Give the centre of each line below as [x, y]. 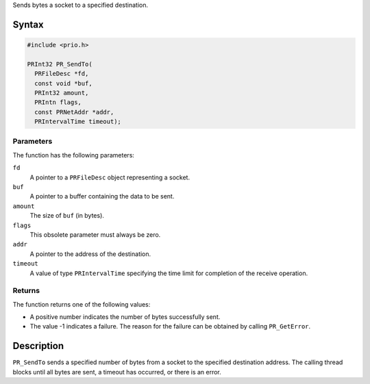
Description [38, 346]
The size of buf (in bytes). [67, 216]
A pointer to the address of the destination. [90, 254]
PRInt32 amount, [62, 93]
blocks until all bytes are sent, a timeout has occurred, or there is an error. [117, 372]
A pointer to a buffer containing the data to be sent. [102, 196]
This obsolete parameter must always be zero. [95, 234]
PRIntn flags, [58, 102]
